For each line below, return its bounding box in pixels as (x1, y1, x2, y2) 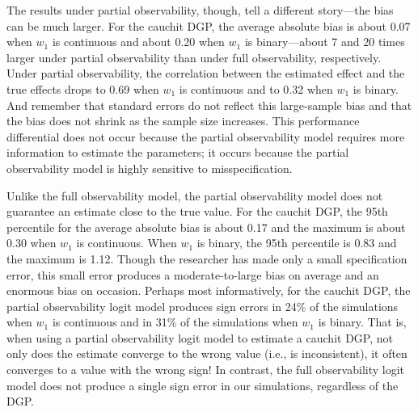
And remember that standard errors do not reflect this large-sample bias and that (6, 96, 412, 113)
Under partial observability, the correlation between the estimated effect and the (6, 65, 405, 82)
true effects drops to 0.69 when (6, 80, 159, 97)
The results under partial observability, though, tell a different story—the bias (6, 2, 394, 18)
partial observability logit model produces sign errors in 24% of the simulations (6, 297, 399, 314)
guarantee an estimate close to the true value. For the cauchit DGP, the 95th (6, 203, 388, 220)
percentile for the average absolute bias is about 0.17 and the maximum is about (6, 218, 406, 235)
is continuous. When (76, 234, 177, 251)
